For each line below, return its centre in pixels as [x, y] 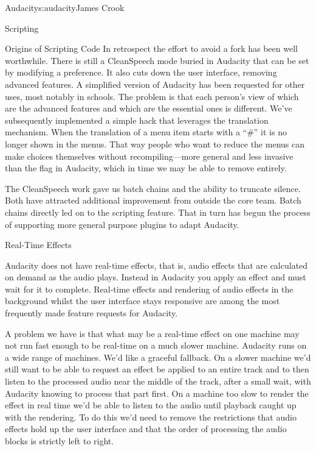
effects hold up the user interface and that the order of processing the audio [146, 429]
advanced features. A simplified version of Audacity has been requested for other [155, 84]
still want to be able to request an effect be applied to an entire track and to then [157, 369]
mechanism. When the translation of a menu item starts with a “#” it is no [146, 132]
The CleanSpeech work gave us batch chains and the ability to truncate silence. [153, 188]
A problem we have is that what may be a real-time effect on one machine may [152, 333]
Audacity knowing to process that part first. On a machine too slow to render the [157, 393]
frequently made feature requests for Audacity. [91, 313]
